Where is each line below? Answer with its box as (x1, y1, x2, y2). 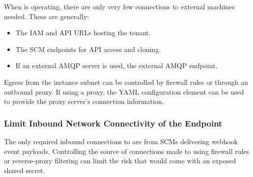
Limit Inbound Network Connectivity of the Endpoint (4, 117, 223, 129)
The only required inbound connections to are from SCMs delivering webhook (4, 136, 238, 146)
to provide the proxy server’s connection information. (4, 96, 164, 106)
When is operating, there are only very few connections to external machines (4, 1, 235, 11)
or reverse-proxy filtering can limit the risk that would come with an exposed (4, 155, 236, 166)
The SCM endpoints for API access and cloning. (15, 44, 161, 54)
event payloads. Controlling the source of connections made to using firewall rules (4, 146, 250, 156)
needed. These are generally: (4, 11, 89, 21)
